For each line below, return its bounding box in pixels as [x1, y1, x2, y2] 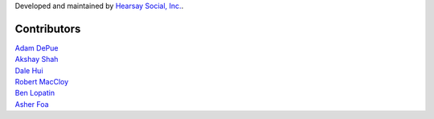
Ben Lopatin [14, 88, 55, 98]
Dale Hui [14, 65, 43, 76]
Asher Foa [14, 99, 49, 109]
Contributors [14, 22, 81, 35]
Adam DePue [14, 43, 59, 52]
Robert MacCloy [14, 77, 69, 87]
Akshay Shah [14, 55, 59, 64]
